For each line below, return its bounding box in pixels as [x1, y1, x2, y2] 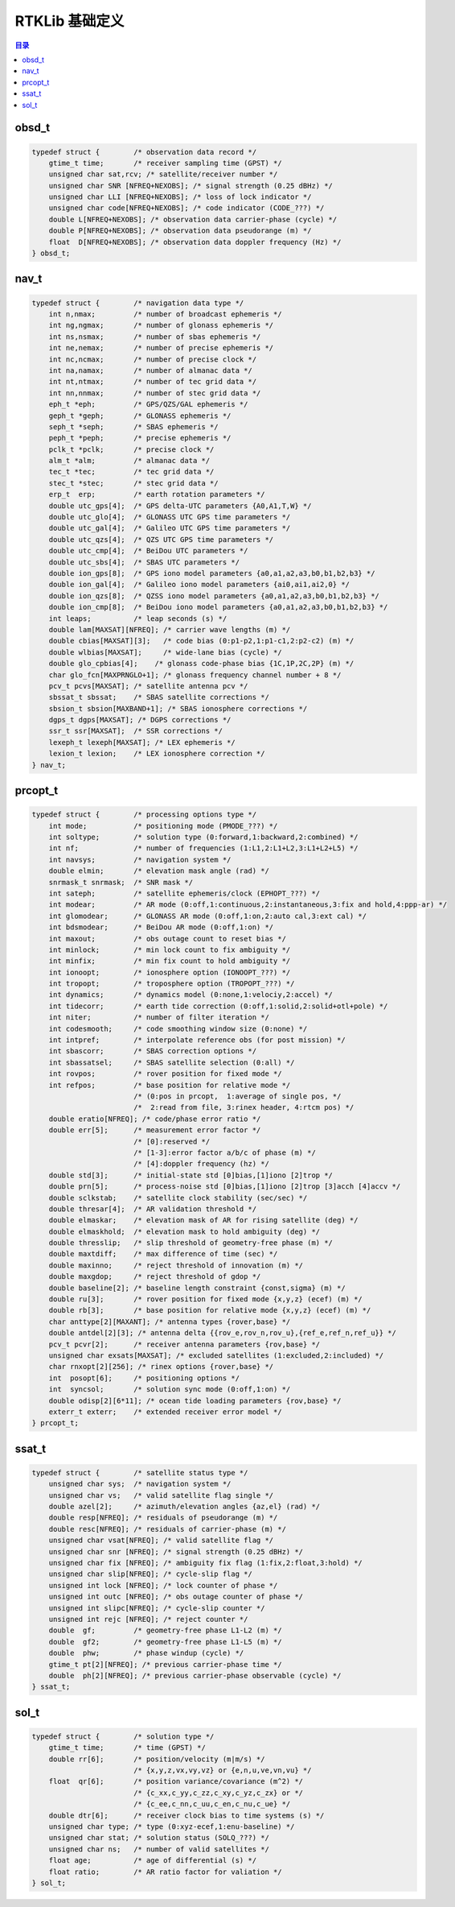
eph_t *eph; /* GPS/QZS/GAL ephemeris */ [48, 399, 248, 409]
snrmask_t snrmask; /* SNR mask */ [48, 878, 193, 887]
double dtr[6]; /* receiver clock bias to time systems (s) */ [48, 1810, 325, 1820]
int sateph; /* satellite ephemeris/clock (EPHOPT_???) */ [48, 888, 321, 898]
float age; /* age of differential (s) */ [48, 1856, 257, 1865]
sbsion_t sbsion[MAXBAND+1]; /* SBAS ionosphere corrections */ [48, 704, 308, 713]
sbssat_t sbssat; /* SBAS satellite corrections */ [48, 693, 269, 702]
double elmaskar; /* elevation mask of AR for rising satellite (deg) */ [48, 1216, 359, 1225]
